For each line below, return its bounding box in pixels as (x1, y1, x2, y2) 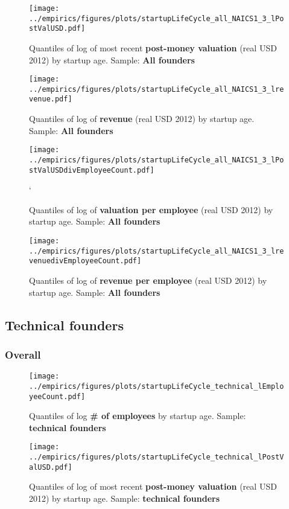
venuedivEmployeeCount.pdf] (29, 257, 142, 266)
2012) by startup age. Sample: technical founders (29, 491, 220, 504)
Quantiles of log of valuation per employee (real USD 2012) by (29, 203, 273, 216)
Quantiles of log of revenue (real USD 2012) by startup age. (29, 112, 255, 125)
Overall (5, 347, 41, 362)
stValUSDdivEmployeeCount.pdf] (29, 165, 154, 174)
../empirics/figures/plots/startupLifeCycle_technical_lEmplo (29, 382, 284, 391)
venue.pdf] (29, 95, 72, 104)
